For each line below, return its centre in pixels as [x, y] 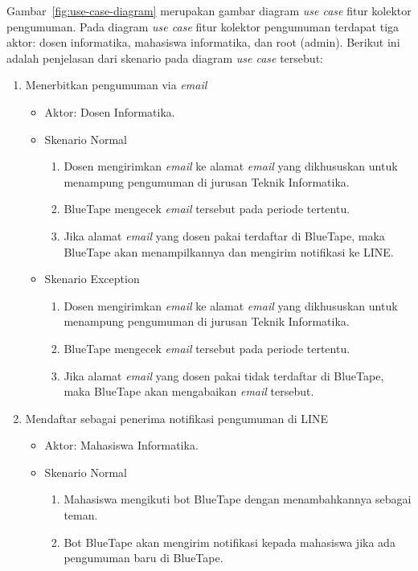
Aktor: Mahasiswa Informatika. [121, 445]
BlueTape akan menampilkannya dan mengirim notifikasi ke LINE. [229, 251]
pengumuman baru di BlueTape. [143, 558]
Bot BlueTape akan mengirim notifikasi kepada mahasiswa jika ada [229, 542]
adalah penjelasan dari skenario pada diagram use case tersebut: [165, 58]
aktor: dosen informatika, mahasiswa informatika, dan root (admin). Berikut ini [203, 42]
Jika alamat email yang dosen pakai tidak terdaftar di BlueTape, [224, 375]
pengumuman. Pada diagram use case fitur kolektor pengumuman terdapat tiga [203, 26]
